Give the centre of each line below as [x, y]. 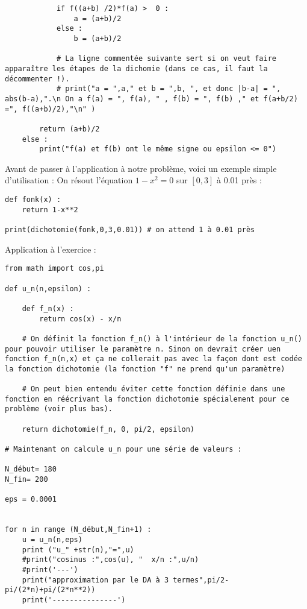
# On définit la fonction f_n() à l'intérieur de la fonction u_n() [162, 339]
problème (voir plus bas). [59, 409]
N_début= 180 [31, 469]
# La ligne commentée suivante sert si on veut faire [166, 59]
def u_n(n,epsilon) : [48, 289]
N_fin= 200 [26, 480]
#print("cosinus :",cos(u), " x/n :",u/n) [110, 560]
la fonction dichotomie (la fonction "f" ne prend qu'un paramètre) [145, 369]
